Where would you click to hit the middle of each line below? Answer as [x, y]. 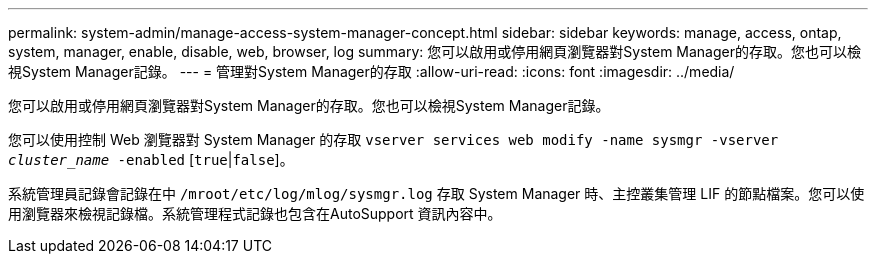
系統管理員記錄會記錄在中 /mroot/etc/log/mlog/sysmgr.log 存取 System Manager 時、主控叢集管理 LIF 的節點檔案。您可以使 [436, 193]
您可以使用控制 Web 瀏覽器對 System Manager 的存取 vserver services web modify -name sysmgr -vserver [393, 139]
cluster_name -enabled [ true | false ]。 [151, 159]
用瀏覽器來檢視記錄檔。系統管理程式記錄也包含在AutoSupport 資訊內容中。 [255, 213]
